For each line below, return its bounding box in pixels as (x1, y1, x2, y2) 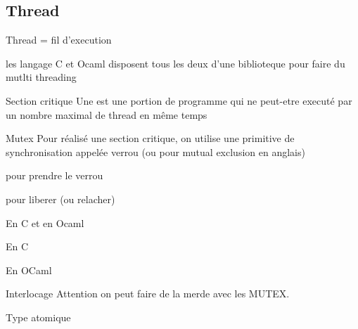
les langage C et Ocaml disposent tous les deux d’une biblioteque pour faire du (6, 56, 345, 70)
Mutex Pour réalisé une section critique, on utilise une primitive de (6, 131, 295, 146)
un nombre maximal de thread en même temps (6, 107, 207, 122)
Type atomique (6, 309, 71, 324)
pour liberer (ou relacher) (6, 191, 115, 206)
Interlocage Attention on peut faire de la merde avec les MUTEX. (6, 286, 290, 301)
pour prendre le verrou (6, 168, 103, 183)
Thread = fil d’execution (6, 32, 112, 47)
